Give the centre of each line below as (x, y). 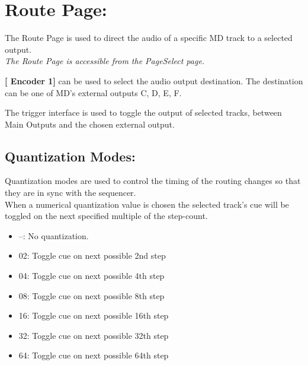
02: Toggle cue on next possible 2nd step (92, 255)
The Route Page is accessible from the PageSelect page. (105, 61)
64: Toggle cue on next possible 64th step (94, 355)
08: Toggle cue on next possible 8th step (92, 295)
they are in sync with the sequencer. (70, 193)
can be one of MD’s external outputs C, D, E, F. (93, 92)
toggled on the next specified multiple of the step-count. (106, 216)
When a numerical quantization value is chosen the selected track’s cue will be (147, 204)
